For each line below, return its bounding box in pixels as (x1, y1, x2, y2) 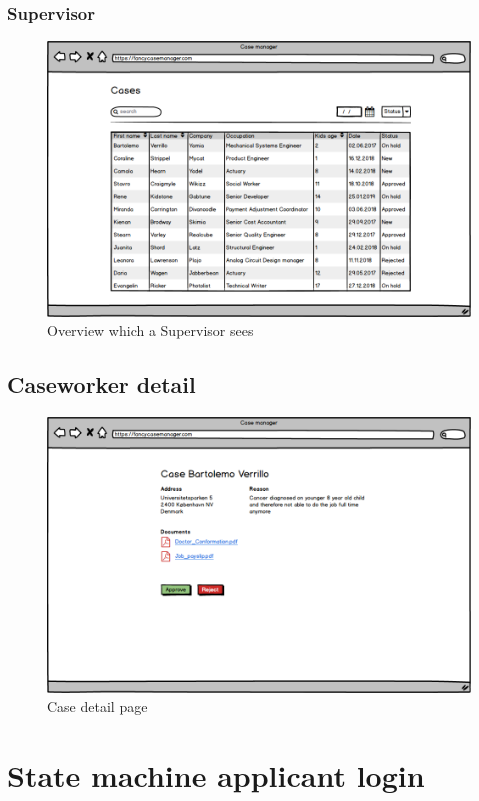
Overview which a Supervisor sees (47, 320, 254, 341)
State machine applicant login (7, 755, 425, 796)
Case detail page (47, 696, 148, 717)
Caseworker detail (7, 369, 196, 400)
